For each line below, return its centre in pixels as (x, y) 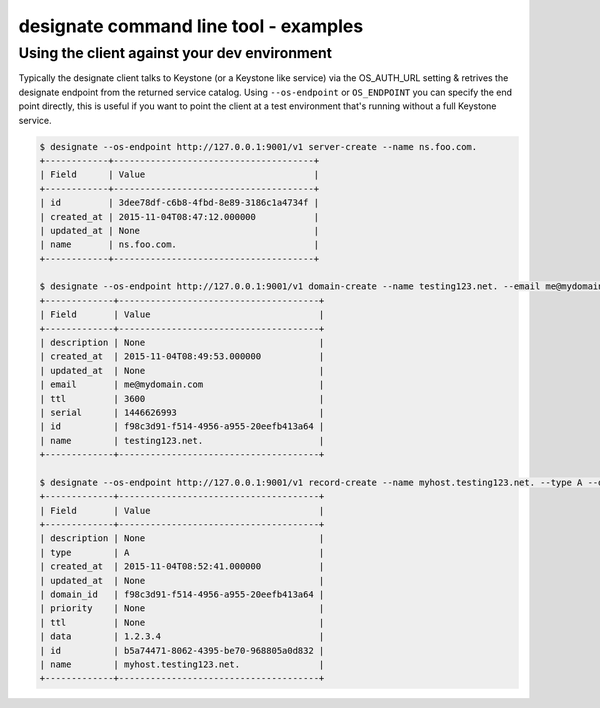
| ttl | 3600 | (182, 398)
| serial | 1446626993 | (182, 412)
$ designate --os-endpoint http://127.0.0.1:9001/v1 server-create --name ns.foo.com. (258, 146)
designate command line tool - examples (191, 26)
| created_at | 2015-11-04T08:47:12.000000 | (179, 216)
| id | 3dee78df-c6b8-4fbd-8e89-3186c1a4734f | (179, 203)
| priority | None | (182, 608)
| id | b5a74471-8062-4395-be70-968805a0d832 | (182, 650)
